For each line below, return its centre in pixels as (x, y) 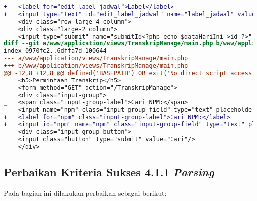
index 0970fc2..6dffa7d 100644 (55, 51)
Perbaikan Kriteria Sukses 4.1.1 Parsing (109, 172)
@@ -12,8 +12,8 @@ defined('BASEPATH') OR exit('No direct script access (128, 73)
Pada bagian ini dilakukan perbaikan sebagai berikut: (85, 192)
